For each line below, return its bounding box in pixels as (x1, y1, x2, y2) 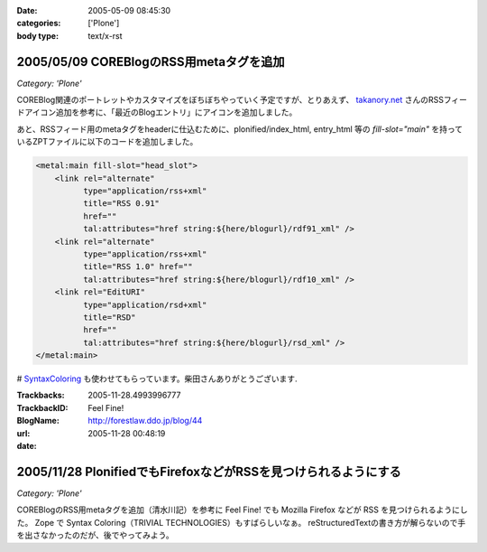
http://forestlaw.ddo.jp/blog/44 (87, 416, 203, 426)
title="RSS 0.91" (82, 199, 160, 209)
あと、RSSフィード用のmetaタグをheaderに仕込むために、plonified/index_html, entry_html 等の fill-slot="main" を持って (16, 123, 464, 135)
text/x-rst (87, 30, 123, 41)
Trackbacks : (16, 389, 65, 401)
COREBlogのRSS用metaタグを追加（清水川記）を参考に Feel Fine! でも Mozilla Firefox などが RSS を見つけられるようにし (16, 504, 468, 515)
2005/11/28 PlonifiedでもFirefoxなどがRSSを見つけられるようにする (16, 463, 401, 479)
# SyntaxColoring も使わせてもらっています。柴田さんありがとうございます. (16, 373, 298, 384)
